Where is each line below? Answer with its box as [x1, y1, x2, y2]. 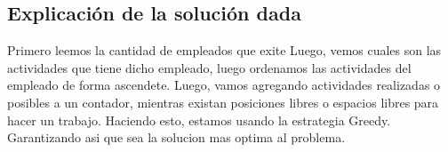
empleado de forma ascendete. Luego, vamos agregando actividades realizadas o [7, 76, 441, 94]
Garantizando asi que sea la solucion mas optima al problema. [7, 128, 346, 147]
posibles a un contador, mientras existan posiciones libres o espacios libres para [7, 92, 439, 111]
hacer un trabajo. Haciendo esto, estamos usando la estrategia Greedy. [7, 110, 391, 129]
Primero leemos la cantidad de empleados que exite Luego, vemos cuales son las [7, 41, 442, 60]
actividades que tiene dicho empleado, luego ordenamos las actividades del [7, 58, 412, 76]
